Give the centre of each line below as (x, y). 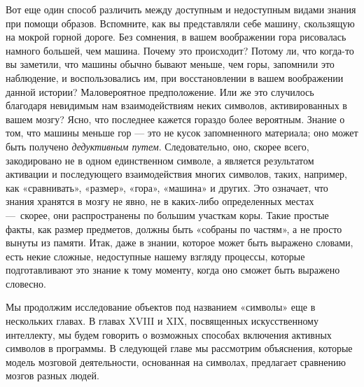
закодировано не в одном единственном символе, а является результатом (160, 160)
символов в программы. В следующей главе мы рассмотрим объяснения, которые (179, 348)
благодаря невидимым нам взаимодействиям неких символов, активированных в (176, 105)
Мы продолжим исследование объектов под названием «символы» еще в (161, 307)
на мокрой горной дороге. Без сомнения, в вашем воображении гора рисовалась (176, 37)
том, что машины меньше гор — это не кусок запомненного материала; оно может (182, 133)
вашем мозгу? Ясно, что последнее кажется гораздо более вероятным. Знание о (175, 119)
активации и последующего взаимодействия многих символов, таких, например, (176, 174)
